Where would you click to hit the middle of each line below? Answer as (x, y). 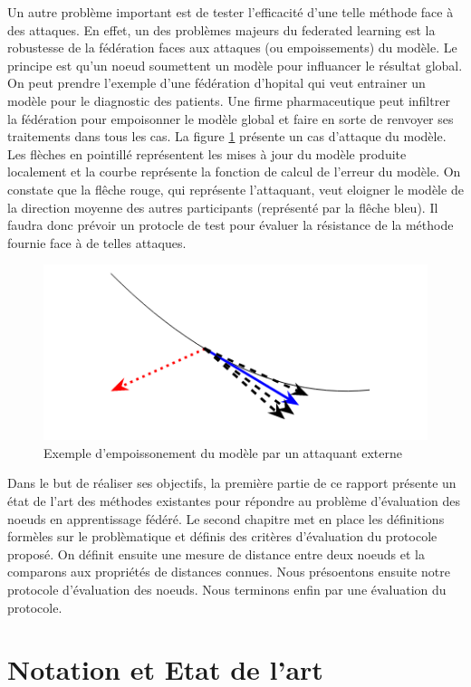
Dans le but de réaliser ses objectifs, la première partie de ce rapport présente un (232, 483)
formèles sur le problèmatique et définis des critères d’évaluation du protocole (222, 536)
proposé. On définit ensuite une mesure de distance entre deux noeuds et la (216, 553)
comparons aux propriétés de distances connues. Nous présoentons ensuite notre (229, 572)
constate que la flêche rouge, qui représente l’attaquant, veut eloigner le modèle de (235, 189)
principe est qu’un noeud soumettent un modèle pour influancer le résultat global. (235, 65)
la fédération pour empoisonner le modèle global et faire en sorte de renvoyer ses (231, 118)
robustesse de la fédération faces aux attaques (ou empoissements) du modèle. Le (232, 48)
